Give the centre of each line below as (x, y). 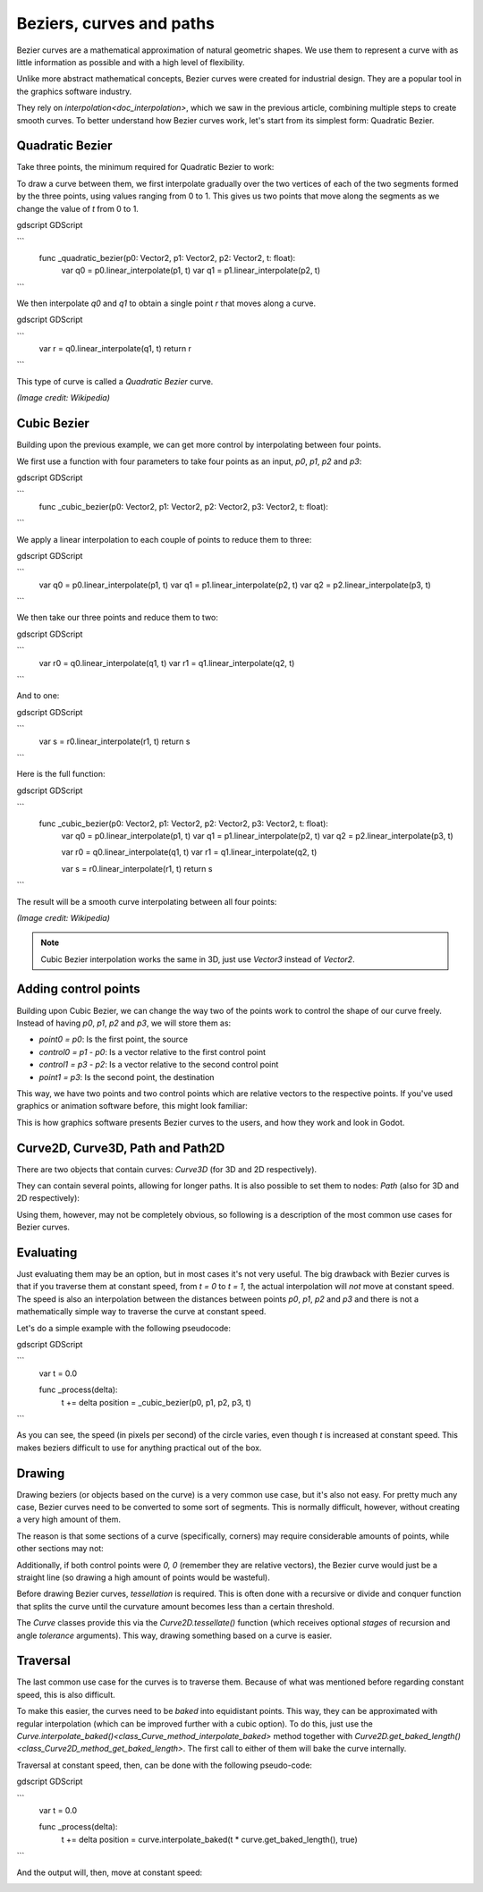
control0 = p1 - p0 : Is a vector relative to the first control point (153, 1052)
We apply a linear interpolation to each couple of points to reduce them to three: (164, 539)
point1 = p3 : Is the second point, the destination (127, 1077)
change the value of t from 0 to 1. (77, 208)
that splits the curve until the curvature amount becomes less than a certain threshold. (175, 1606)
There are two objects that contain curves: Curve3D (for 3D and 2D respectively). (167, 1169)
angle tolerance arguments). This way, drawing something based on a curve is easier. (174, 1635)
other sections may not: (60, 1549)
